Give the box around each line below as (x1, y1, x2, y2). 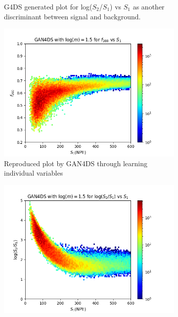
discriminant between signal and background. (4, 11, 141, 21)
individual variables (4, 168, 63, 178)
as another (133, 1, 165, 11)
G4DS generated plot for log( (4, 1, 92, 11)
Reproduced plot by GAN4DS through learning (4, 158, 147, 168)
